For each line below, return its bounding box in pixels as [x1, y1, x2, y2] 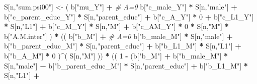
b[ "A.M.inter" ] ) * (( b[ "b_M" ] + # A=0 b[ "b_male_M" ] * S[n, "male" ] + [4, 30, 233, 41]
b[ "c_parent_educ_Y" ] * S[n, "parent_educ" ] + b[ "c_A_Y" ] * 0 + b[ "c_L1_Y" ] [4, 11, 254, 21]
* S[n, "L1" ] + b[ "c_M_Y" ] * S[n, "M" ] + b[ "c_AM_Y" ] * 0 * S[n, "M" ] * [4, 21, 229, 31]
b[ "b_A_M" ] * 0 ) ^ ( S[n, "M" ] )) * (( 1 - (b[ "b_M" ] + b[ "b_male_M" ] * [4, 50, 228, 60]
